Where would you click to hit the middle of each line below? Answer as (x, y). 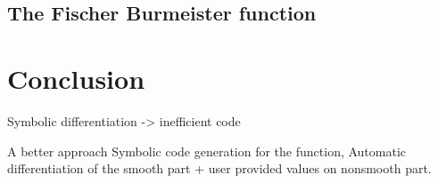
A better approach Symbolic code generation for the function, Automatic (207, 151)
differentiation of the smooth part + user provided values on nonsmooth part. (219, 168)
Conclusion (76, 78)
